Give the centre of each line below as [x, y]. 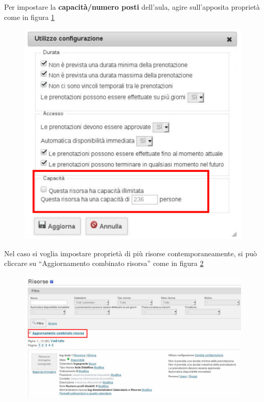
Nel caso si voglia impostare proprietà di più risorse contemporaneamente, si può [130, 253]
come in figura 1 [29, 17]
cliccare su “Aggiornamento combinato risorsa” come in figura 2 [104, 263]
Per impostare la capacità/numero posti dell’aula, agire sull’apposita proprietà [132, 7]
